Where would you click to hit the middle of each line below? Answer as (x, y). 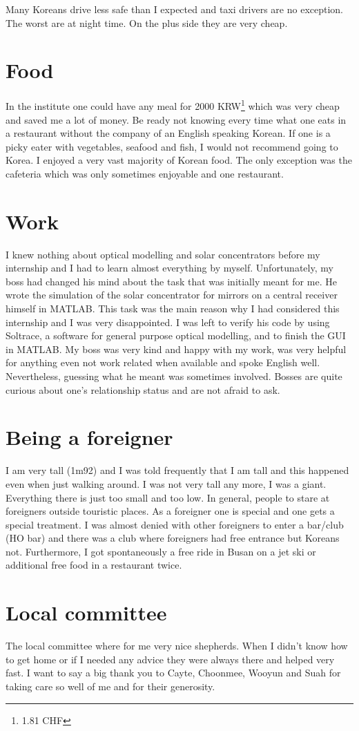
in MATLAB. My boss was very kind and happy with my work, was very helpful (176, 349)
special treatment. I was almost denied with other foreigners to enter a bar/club (175, 524)
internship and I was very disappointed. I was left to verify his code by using (168, 322)
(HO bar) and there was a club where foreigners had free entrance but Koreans (173, 538)
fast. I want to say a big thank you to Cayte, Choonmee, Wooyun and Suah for (173, 673)
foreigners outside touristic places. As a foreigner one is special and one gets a (170, 511)
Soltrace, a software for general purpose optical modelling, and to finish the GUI (176, 335)
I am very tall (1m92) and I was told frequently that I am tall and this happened (177, 470)
